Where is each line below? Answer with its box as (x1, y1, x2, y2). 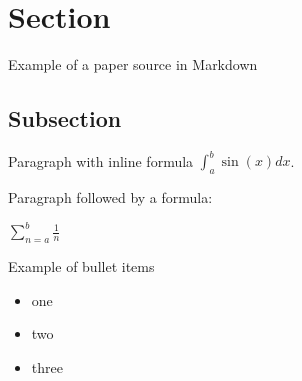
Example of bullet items (8, 256, 155, 277)
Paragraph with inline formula (8, 150, 194, 171)
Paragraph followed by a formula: (8, 187, 213, 208)
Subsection (8, 103, 122, 134)
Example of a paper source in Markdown (8, 54, 258, 75)
